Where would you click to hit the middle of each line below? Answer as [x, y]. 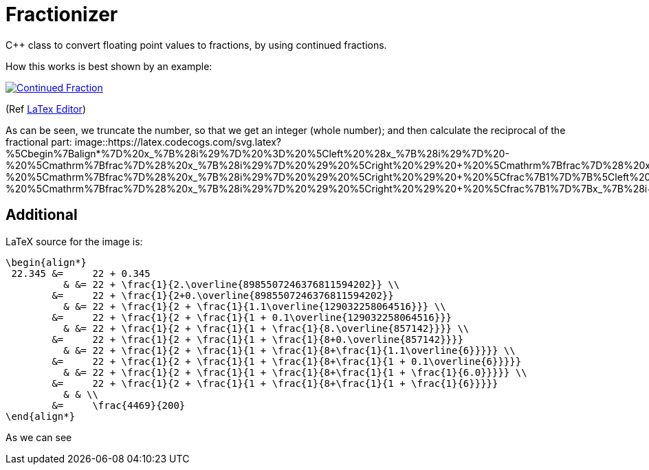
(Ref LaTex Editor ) [46, 109]
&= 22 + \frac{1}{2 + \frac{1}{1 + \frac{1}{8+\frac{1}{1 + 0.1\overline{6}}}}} [287, 361]
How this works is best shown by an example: [109, 66]
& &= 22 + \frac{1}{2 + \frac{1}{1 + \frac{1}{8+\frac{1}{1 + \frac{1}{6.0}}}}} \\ [295, 372]
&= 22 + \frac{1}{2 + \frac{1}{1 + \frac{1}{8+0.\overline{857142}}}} [257, 339]
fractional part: [39, 142]
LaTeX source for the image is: [74, 241]
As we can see [39, 437]
